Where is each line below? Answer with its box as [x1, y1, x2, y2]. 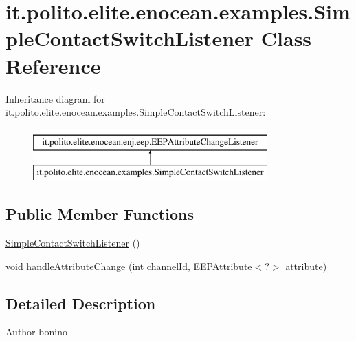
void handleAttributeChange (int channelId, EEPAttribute [5, 258, 252, 273]
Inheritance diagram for [5, 91, 105, 105]
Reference [5, 51, 101, 79]
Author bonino [5, 324, 67, 339]
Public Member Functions [5, 203, 194, 225]
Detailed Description [5, 292, 156, 313]
